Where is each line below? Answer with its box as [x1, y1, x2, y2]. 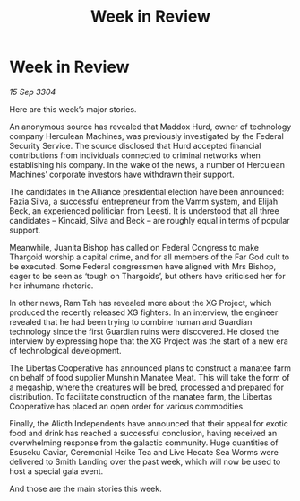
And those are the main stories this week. [9, 483, 163, 494]
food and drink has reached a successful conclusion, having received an [9, 427, 278, 438]
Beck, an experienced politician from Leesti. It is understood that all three [9, 205, 279, 216]
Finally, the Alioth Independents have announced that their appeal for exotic [9, 417, 288, 428]
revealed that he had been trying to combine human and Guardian [9, 316, 253, 327]
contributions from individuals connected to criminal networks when [9, 150, 261, 161]
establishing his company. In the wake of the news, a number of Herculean [9, 159, 285, 170]
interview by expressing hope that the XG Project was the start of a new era [9, 335, 288, 347]
